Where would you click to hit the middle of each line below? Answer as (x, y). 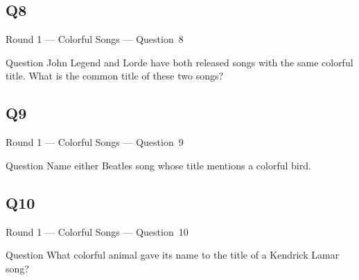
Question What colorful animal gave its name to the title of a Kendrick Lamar (173, 255)
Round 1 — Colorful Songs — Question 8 (95, 39)
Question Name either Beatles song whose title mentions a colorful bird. (158, 165)
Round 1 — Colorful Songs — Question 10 (97, 231)
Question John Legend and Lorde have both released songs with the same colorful (179, 62)
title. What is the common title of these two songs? (115, 76)
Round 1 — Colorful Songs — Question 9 (95, 142)
